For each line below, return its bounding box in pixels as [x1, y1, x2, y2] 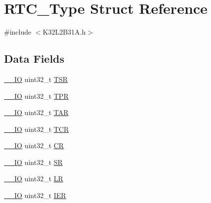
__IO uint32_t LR [4, 173, 63, 184]
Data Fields [4, 51, 65, 66]
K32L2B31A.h [42, 27, 86, 37]
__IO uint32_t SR [4, 157, 63, 167]
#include [4, 27, 32, 37]
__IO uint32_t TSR [4, 74, 68, 84]
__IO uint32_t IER [4, 190, 66, 201]
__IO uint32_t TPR [4, 90, 69, 101]
